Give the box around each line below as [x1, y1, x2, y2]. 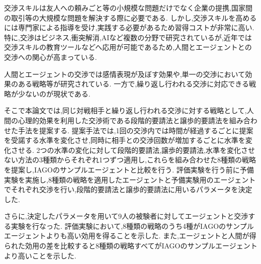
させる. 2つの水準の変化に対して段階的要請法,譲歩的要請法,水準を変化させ [11, 144, 255, 155]
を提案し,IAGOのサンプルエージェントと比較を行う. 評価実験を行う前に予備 [4, 164, 254, 174]
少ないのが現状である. [18, 88, 91, 99]
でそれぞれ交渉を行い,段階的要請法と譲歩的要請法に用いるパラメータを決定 [4, 184, 252, 195]
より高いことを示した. [4, 250, 76, 260]
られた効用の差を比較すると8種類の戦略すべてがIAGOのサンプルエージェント [4, 240, 257, 251]
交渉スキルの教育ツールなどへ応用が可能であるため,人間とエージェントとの [4, 42, 252, 52]
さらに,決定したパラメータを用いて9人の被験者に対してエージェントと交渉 [4, 211, 248, 221]
